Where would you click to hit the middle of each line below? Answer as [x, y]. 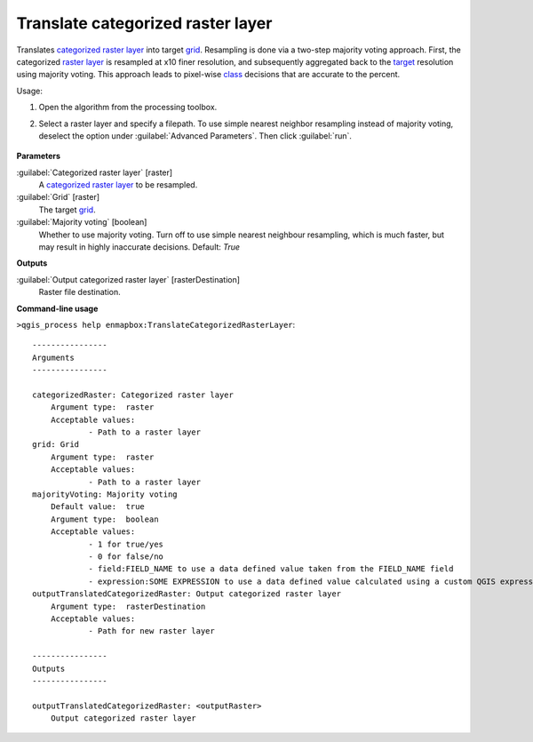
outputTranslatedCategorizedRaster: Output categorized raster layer [187, 594]
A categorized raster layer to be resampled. [118, 185]
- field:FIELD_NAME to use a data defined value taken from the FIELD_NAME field [271, 569]
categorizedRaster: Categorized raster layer [133, 395]
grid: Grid [56, 445]
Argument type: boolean [104, 519]
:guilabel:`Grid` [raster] [58, 197]
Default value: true [98, 507]
